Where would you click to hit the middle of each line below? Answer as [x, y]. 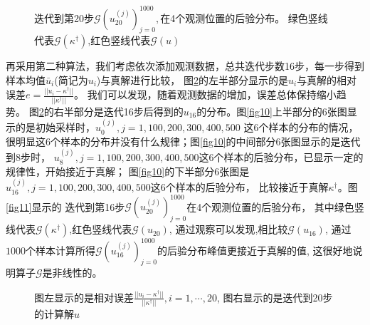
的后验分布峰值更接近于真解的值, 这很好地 [255, 250]
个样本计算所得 [60, 250]
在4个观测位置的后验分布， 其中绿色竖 [275, 206]
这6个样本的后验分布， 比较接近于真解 [239, 187]
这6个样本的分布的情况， [301, 127]
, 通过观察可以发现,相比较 [228, 229]
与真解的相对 [327, 79]
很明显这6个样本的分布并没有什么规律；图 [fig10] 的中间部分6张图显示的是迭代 [183, 141]
